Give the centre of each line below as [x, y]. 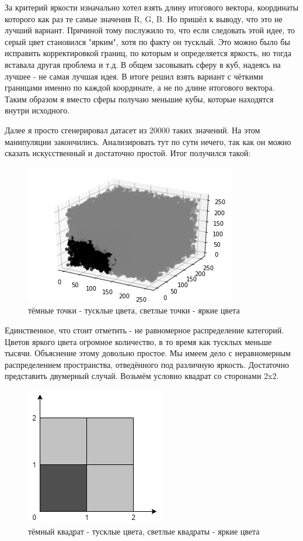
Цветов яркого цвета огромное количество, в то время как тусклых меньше [138, 341]
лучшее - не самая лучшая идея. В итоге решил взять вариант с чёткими [134, 76]
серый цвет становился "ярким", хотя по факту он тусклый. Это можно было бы [147, 41]
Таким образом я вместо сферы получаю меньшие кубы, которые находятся [139, 99]
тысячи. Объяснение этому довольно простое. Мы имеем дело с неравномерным [148, 353]
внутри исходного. [37, 110]
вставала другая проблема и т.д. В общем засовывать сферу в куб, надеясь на [143, 64]
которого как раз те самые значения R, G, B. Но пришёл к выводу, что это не [144, 18]
